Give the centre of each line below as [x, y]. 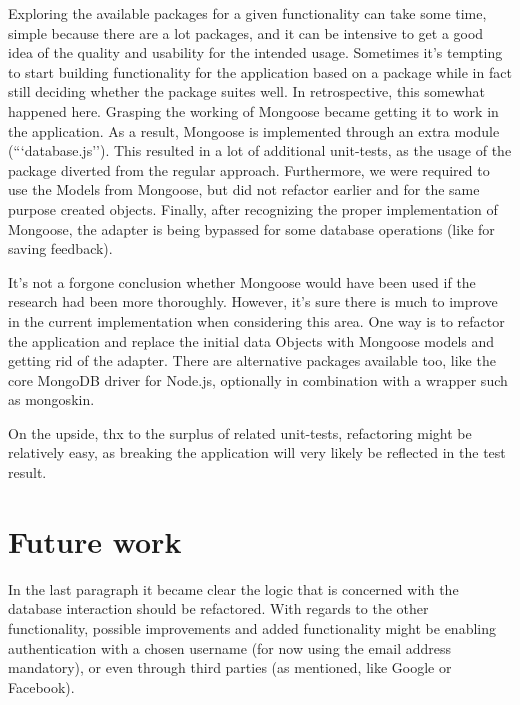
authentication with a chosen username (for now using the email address [230, 647]
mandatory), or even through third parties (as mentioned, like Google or [230, 667]
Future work [95, 540]
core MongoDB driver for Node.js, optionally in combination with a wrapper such [258, 379]
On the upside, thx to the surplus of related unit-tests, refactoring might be [240, 432]
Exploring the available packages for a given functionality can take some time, [247, 13]
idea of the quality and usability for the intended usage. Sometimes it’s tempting [255, 52]
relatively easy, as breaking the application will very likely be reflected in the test [257, 452]
